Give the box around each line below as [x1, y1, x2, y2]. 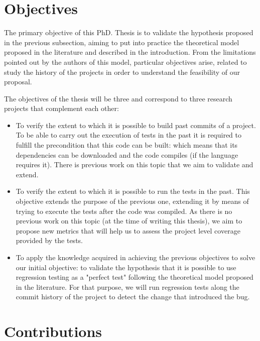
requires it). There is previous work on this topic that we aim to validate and [16, 159, 253, 170]
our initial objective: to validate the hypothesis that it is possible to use [16, 262, 236, 272]
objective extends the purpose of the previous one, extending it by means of [16, 196, 249, 206]
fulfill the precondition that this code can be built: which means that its [16, 140, 238, 150]
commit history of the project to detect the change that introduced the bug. [16, 291, 250, 302]
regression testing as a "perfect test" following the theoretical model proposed [16, 272, 253, 282]
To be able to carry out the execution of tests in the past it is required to [16, 130, 242, 140]
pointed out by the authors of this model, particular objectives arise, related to [4, 56, 247, 67]
